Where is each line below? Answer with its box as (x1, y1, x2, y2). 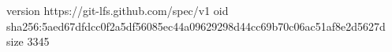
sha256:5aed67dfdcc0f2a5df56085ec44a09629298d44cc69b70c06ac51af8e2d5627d (6, 17, 386, 34)
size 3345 (6, 33, 50, 50)
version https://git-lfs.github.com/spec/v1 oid (6, 2, 229, 18)
